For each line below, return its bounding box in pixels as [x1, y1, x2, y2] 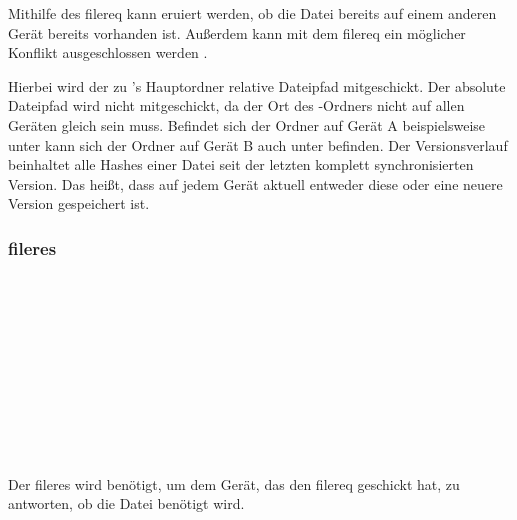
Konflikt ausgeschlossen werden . [8, 42, 208, 63]
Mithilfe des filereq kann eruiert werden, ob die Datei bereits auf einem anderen [8, 2, 497, 23]
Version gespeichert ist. [8, 193, 150, 214]
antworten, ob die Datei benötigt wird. [8, 493, 245, 514]
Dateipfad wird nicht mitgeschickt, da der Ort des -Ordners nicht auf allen [8, 95, 465, 116]
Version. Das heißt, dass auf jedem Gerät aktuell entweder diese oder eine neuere [8, 173, 503, 194]
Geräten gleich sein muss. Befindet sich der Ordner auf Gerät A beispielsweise [8, 114, 486, 135]
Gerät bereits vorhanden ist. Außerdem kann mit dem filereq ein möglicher [8, 22, 466, 43]
